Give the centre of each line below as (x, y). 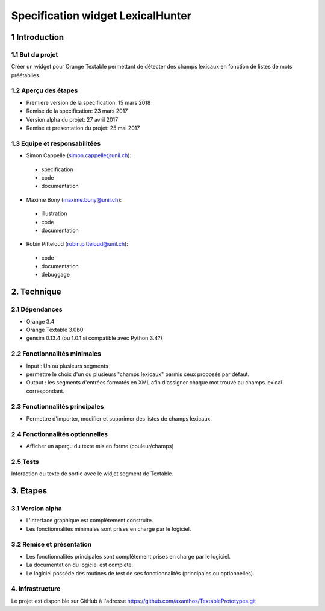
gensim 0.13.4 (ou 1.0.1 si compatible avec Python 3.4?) (94, 338)
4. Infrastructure (36, 589)
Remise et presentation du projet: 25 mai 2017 (83, 128)
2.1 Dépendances (37, 309)
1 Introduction (38, 37)
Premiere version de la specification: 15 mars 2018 (88, 102)
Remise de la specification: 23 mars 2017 (77, 111)
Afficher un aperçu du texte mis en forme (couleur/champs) (100, 446)
